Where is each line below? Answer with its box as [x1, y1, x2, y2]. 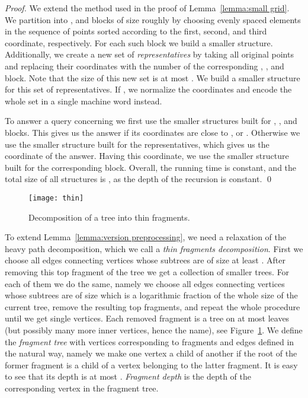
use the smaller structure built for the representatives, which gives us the [5, 138, 269, 150]
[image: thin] [28, 193, 84, 202]
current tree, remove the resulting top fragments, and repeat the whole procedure [5, 300, 300, 313]
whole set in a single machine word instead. [5, 94, 162, 107]
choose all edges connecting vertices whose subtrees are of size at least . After [5, 254, 285, 266]
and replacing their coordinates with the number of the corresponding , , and [5, 59, 284, 72]
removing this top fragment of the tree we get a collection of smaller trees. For [5, 265, 290, 278]
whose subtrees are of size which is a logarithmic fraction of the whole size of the [5, 289, 298, 301]
